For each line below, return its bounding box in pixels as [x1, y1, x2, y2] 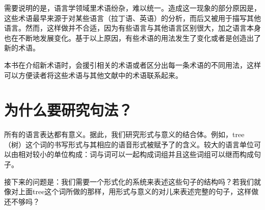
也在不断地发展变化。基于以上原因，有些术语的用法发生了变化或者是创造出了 [4, 32, 261, 43]
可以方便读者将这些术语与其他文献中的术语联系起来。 [4, 69, 182, 80]
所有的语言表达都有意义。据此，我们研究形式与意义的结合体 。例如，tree [4, 129, 245, 140]
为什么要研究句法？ [4, 99, 133, 120]
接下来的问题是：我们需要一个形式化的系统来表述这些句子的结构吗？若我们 [4, 176, 254, 187]
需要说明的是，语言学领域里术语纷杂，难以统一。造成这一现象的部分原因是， [4, 3, 261, 13]
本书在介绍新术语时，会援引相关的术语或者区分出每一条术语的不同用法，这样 [4, 59, 261, 70]
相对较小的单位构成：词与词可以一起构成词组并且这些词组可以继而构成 [18, 149, 254, 160]
